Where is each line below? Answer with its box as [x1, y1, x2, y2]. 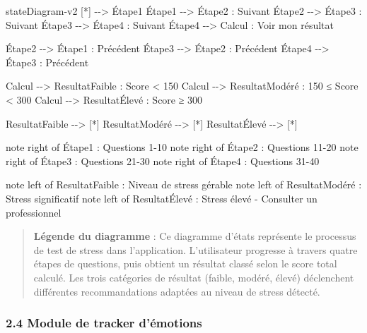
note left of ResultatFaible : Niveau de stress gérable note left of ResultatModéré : [6, 177, 362, 192]
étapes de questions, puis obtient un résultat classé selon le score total [33, 256, 337, 271]
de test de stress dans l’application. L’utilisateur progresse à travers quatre [33, 242, 358, 257]
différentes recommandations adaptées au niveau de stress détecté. [33, 284, 320, 298]
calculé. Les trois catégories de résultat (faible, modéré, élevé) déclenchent [33, 270, 354, 284]
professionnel [6, 205, 62, 219]
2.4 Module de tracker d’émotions [6, 314, 202, 332]
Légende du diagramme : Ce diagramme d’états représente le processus [33, 229, 356, 243]
